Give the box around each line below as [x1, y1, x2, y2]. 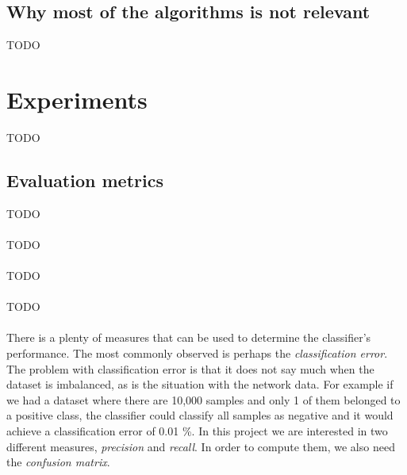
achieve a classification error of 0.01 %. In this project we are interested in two [6, 423, 388, 439]
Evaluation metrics [6, 167, 163, 192]
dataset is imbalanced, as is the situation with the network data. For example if [6, 376, 394, 393]
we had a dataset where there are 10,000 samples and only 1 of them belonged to [6, 391, 401, 408]
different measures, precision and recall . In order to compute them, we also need [6, 438, 395, 454]
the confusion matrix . [6, 454, 110, 470]
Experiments [6, 82, 148, 115]
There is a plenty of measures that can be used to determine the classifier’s [6, 329, 371, 346]
